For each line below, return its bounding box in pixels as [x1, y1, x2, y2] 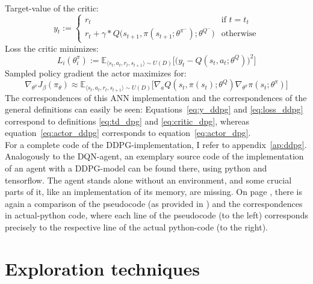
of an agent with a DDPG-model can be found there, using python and [5, 162, 267, 174]
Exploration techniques [5, 256, 200, 280]
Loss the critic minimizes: [5, 42, 99, 54]
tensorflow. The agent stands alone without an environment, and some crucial [5, 173, 292, 186]
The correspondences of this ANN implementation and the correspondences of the [5, 91, 307, 103]
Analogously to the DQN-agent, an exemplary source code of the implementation [5, 150, 304, 162]
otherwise [221, 29, 256, 39]
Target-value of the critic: [5, 2, 99, 14]
